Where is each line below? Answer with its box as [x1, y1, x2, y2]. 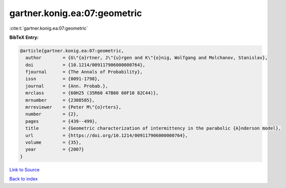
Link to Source [9, 166, 40, 172]
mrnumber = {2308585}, [25, 97, 95, 103]
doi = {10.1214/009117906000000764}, [25, 62, 146, 68]
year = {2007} [25, 147, 84, 152]
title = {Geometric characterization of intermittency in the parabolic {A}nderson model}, [25, 126, 281, 131]
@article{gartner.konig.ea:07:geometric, [20, 48, 124, 53]
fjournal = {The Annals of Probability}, [25, 69, 143, 75]
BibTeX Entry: [9, 34, 39, 40]
